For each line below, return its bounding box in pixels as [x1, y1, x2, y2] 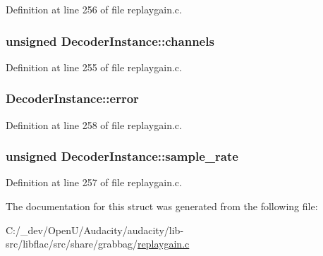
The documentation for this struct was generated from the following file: [6, 199, 318, 214]
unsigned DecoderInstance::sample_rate [6, 147, 238, 165]
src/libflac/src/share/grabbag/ [6, 236, 138, 251]
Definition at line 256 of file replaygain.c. [6, 2, 182, 16]
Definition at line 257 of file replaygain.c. [6, 175, 182, 190]
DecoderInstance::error [6, 90, 139, 107]
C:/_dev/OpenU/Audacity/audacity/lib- [6, 222, 184, 237]
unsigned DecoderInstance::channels [6, 32, 214, 49]
